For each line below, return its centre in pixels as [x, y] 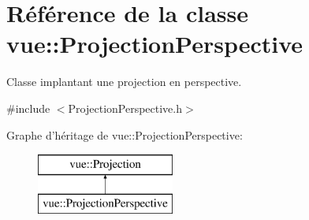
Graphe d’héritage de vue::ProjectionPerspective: [125, 134]
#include [28, 108]
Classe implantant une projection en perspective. [124, 82]
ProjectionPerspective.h [125, 108]
